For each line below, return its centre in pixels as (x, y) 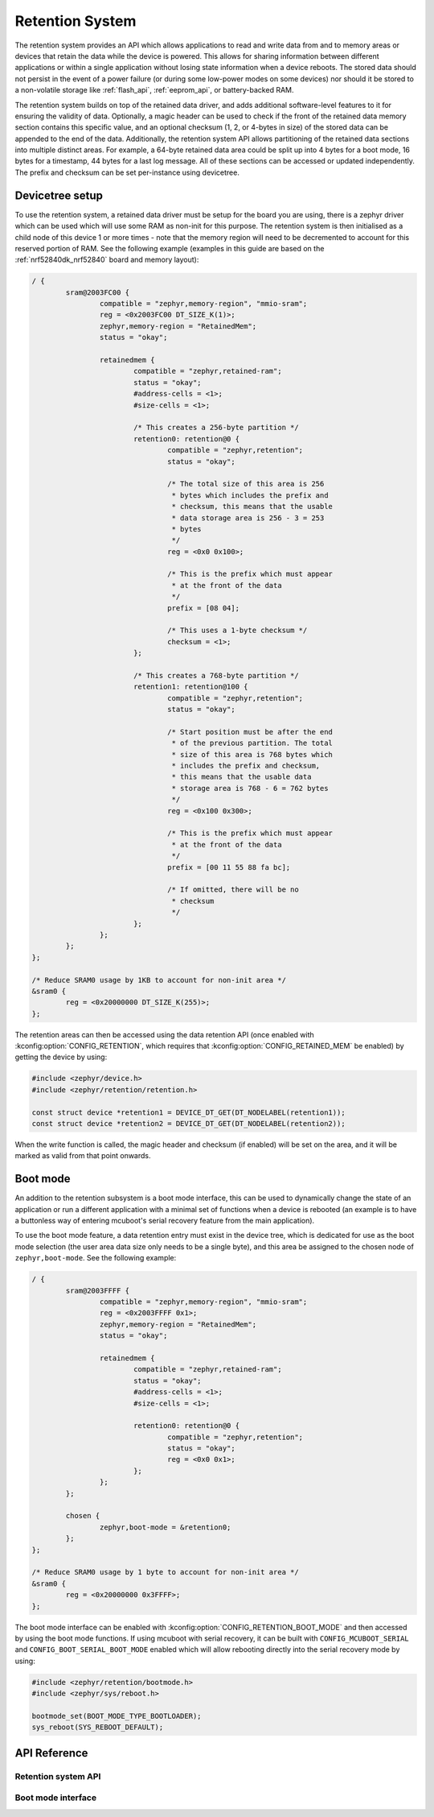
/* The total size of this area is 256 (246, 484)
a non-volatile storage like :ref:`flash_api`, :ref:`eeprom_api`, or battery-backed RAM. (154, 90)
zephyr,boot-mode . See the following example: (96, 1258)
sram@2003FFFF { (98, 1290)
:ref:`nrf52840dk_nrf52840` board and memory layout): (107, 260)
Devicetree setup (59, 195)
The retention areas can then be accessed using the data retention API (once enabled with (165, 1034)
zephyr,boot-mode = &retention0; (165, 1527)
